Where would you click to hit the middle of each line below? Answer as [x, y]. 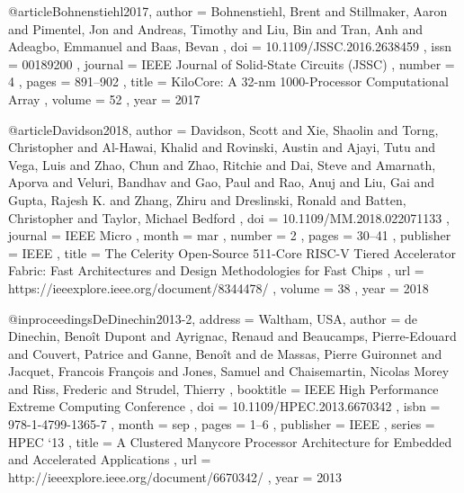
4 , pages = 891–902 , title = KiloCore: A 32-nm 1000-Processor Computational [228, 81]
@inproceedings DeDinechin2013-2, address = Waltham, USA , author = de [213, 318]
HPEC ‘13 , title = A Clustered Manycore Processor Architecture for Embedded [230, 441]
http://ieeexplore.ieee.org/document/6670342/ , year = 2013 [175, 476]
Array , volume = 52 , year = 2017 [104, 99]
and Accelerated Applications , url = [110, 459]
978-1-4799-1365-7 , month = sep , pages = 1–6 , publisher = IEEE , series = [222, 424]
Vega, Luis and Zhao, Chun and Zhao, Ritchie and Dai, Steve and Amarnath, [222, 164]
